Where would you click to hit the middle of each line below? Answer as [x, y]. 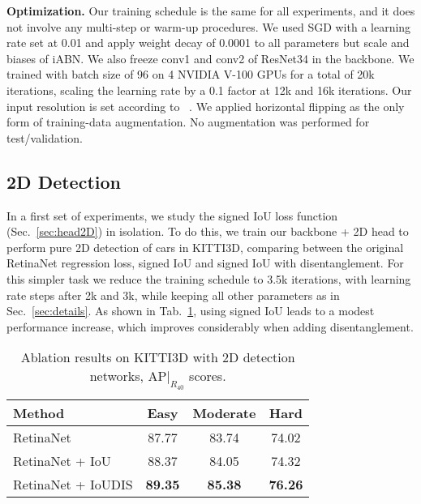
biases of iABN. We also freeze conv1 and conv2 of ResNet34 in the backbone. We [210, 58]
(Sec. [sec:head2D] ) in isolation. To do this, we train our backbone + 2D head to [208, 231]
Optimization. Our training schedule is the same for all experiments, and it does [211, 11]
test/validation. [45, 137]
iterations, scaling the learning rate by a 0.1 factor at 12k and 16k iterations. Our [209, 90]
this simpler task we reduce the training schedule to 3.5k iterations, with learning [209, 278]
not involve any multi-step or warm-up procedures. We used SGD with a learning [209, 26]
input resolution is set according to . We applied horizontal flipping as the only [206, 106]
